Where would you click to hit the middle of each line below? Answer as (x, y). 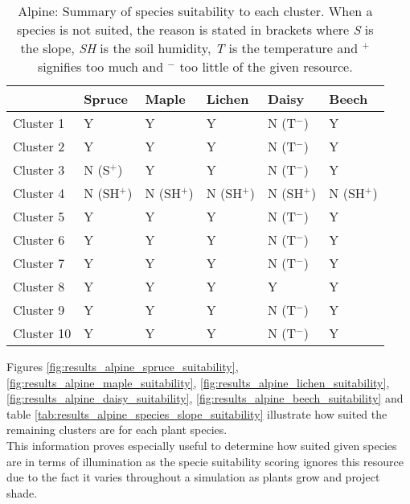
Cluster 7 (39, 263)
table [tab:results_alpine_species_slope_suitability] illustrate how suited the (197, 413)
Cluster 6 (39, 240)
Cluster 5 (39, 216)
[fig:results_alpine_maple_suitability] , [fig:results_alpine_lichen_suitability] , (198, 382)
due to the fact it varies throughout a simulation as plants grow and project (193, 477)
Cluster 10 (42, 333)
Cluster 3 (39, 169)
